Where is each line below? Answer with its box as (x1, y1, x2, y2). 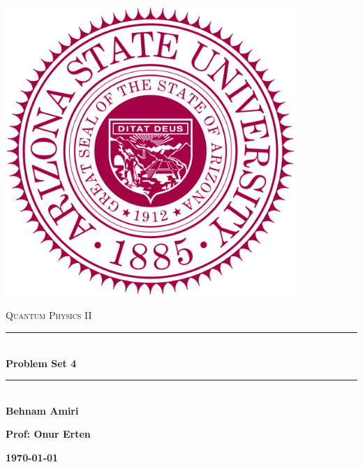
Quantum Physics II (6, 308, 92, 323)
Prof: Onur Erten (6, 427, 91, 441)
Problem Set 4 (6, 355, 77, 370)
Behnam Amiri (6, 403, 79, 417)
